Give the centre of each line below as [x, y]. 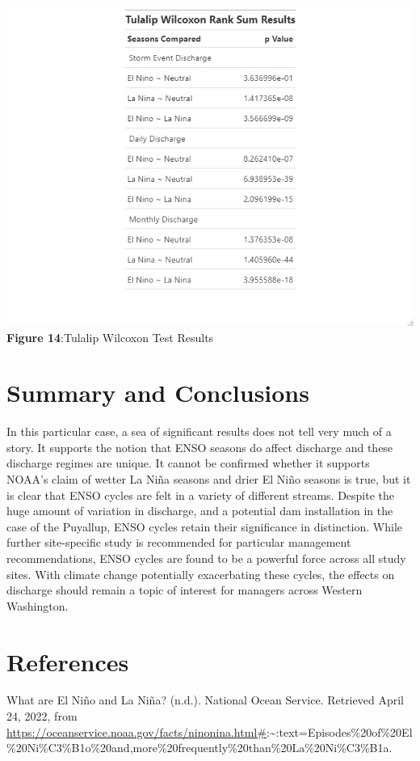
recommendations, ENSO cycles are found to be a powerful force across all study [206, 558]
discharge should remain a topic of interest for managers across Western [185, 590]
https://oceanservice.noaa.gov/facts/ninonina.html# [136, 731]
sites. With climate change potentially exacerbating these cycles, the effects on [201, 574]
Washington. [38, 605]
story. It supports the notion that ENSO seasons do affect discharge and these [200, 447]
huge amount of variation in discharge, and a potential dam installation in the [200, 511]
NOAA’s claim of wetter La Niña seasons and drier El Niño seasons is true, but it [209, 479]
